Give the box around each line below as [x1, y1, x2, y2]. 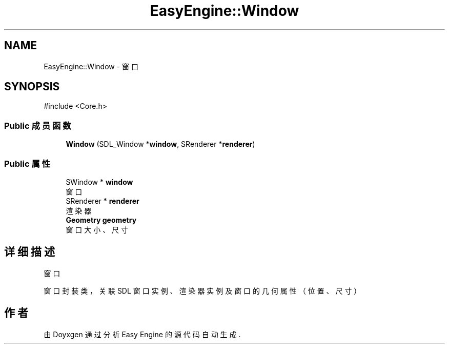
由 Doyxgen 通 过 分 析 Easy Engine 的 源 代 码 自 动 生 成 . [44, 330, 241, 339]
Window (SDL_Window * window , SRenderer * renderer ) [66, 140, 255, 149]
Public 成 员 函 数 [4, 120, 71, 131]
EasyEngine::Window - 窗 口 [44, 62, 139, 71]
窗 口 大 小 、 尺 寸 [66, 225, 129, 234]
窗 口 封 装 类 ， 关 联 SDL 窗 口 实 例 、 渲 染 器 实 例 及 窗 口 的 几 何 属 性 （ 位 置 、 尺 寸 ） [44, 286, 361, 295]
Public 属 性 [4, 158, 51, 169]
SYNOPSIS [4, 80, 60, 93]
